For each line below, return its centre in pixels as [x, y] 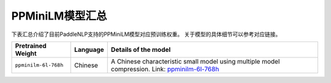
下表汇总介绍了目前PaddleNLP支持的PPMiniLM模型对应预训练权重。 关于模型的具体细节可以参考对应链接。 [146, 34]
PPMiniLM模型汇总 [59, 16]
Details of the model [141, 49]
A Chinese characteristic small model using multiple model [195, 61]
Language [89, 49]
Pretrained [31, 46]
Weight [26, 53]
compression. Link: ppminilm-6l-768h [165, 69]
